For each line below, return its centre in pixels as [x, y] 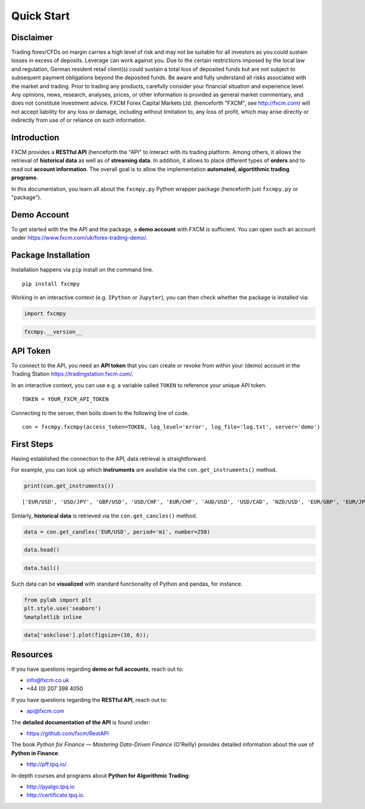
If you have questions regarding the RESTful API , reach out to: [89, 699]
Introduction [35, 138]
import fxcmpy [45, 314]
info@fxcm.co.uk [48, 680]
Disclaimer [32, 37]
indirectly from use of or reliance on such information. [79, 120]
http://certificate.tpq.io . [56, 795]
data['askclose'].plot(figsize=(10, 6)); [87, 635]
